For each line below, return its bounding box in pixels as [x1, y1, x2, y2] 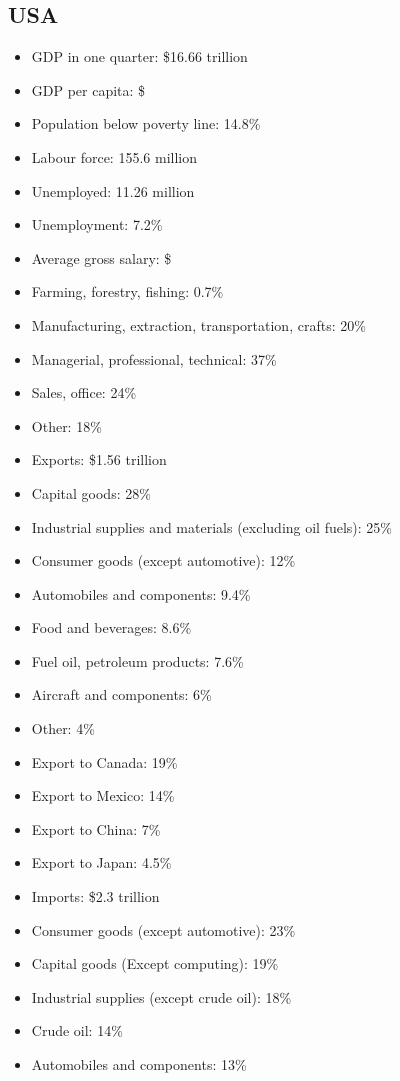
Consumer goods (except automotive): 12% [31, 550, 296, 571]
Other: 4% [31, 718, 95, 739]
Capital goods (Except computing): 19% [31, 953, 279, 974]
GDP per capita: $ [31, 79, 146, 100]
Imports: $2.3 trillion [31, 886, 160, 907]
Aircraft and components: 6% [31, 684, 212, 705]
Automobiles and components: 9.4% [31, 583, 251, 604]
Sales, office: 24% [31, 382, 137, 403]
